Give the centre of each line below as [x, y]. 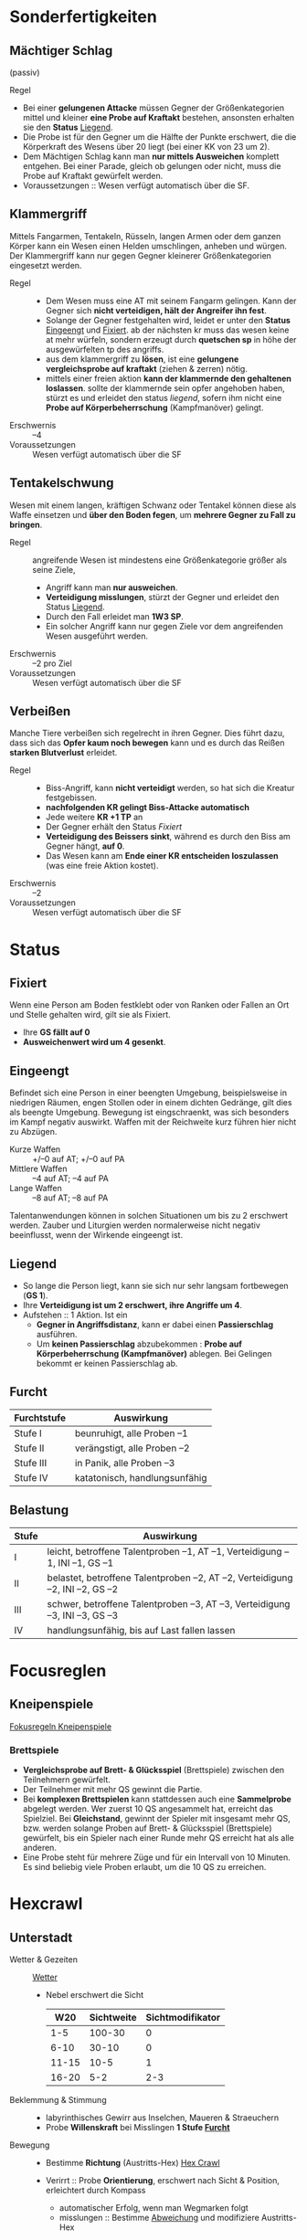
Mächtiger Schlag [61, 51]
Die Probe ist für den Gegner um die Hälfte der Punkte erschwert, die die [159, 137]
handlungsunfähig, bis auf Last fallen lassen [141, 1630]
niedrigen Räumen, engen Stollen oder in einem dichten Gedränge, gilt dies [151, 1103]
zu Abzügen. [33, 1132]
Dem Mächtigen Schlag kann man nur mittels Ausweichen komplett [151, 156]
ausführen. [57, 1335]
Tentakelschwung [62, 483]
